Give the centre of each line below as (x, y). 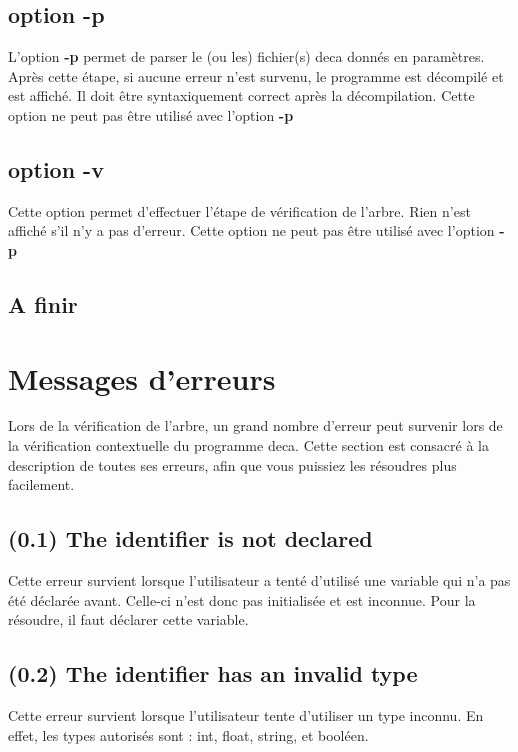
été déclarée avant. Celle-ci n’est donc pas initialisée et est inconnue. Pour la (242, 599)
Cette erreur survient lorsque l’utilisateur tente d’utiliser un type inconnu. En (246, 715)
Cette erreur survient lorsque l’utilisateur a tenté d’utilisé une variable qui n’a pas (259, 580)
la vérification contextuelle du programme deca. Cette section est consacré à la (248, 445)
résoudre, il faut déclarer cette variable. (128, 619)
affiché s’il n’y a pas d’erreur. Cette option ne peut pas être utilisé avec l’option (251, 230)
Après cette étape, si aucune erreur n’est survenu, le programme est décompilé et (256, 75)
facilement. (41, 484)
